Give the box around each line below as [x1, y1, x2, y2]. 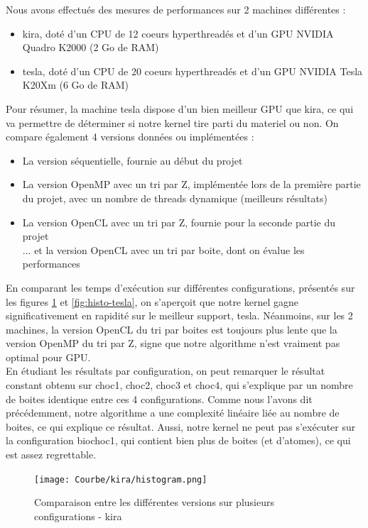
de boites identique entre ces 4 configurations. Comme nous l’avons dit [6, 391, 313, 406]
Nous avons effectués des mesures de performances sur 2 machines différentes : [6, 2, 346, 16]
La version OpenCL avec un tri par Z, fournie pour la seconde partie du [22, 214, 336, 229]
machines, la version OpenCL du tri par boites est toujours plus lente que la [6, 321, 337, 336]
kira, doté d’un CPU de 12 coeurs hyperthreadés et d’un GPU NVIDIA [22, 26, 334, 40]
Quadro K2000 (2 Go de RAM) [22, 40, 159, 55]
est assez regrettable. [6, 447, 97, 462]
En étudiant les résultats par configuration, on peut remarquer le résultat [6, 363, 325, 378]
